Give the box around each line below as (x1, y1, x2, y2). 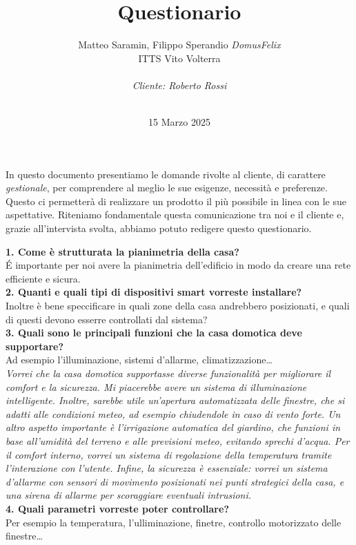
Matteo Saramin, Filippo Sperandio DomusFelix (78, 37, 281, 52)
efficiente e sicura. (6, 271, 81, 285)
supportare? (6, 338, 64, 353)
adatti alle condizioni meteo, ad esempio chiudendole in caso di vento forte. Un (6, 406, 341, 421)
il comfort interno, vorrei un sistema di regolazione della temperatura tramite (6, 447, 332, 461)
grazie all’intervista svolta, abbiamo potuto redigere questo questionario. (6, 221, 312, 236)
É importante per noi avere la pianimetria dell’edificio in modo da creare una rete (6, 258, 351, 272)
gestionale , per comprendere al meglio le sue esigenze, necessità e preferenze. (6, 180, 328, 195)
